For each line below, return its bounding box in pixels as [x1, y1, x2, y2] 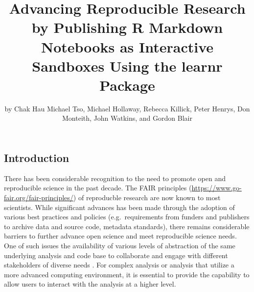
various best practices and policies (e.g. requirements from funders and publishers [4, 212, 250, 222]
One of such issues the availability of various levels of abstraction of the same [4, 240, 235, 251]
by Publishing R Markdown [31, 17, 223, 37]
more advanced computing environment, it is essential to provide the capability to [4, 269, 250, 279]
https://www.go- [191, 183, 242, 193]
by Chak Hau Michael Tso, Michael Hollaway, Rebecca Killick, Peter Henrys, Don [4, 103, 250, 113]
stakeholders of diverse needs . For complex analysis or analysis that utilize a [4, 260, 234, 270]
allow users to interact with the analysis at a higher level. [4, 279, 176, 289]
